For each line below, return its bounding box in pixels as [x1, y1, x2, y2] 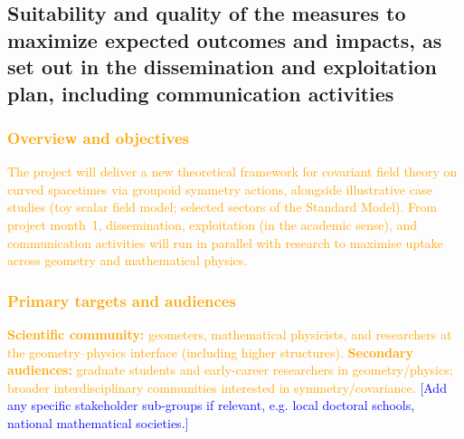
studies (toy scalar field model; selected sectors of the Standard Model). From [7, 197, 438, 216]
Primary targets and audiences [7, 289, 236, 311]
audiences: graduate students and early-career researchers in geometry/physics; [7, 360, 453, 379]
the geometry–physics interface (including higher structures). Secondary [7, 342, 413, 361]
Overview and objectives [7, 126, 189, 148]
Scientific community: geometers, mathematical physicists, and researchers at [7, 324, 452, 343]
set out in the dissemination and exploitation [7, 52, 437, 81]
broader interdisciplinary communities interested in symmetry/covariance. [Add [7, 377, 447, 396]
